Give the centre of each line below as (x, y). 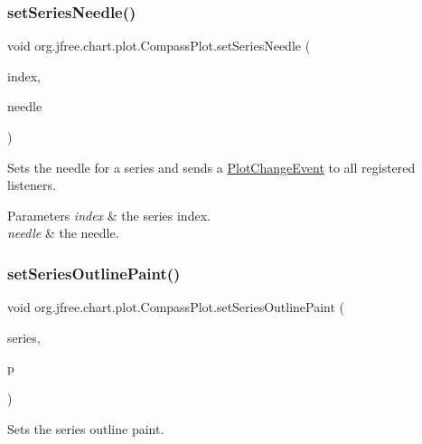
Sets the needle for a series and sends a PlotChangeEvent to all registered (211, 167)
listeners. (32, 185)
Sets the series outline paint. (86, 428)
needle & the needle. (63, 233)
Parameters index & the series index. (109, 215)
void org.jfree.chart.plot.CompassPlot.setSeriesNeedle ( (159, 46)
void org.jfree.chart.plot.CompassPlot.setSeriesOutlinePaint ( (176, 307)
